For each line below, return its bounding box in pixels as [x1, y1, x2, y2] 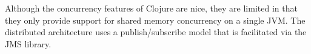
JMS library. [5, 37, 52, 50]
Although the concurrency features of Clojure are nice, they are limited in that [5, 2, 298, 14]
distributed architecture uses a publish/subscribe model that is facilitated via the [5, 25, 307, 38]
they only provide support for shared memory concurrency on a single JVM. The [5, 13, 306, 26]
